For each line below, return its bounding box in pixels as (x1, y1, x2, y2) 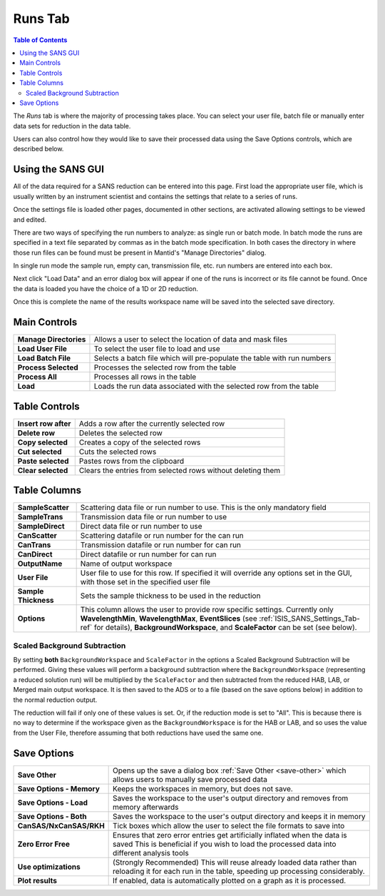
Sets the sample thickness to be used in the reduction (80, 591, 261, 601)
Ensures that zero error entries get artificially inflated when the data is (113, 830, 347, 840)
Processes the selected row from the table (93, 362, 237, 372)
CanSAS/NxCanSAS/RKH (17, 820, 105, 830)
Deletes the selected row (78, 428, 163, 438)
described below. (13, 145, 64, 153)
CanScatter (17, 531, 57, 541)
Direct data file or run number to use (80, 521, 202, 531)
